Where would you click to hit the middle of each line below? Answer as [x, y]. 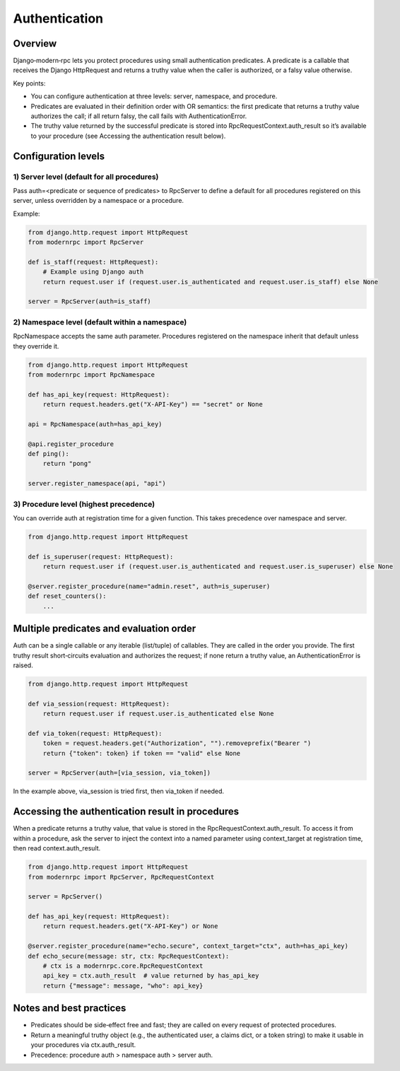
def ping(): [49, 454]
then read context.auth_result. [57, 848]
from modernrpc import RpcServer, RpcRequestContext [121, 877]
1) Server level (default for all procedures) [86, 177]
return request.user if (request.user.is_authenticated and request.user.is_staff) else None [210, 282]
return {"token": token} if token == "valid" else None [142, 753]
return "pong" [67, 464]
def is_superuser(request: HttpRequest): [101, 556]
